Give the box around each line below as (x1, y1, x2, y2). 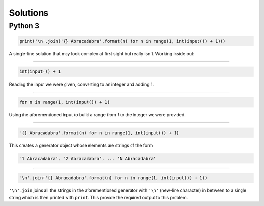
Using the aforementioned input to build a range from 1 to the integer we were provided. (9, 112, 186, 117)
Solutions (9, 7, 49, 18)
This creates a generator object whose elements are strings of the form (9, 142, 153, 148)
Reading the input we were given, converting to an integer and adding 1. (9, 81, 154, 87)
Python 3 (9, 22, 39, 30)
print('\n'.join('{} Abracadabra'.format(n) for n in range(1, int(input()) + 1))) (19, 38, 226, 44)
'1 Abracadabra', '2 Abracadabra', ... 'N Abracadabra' (19, 156, 156, 161)
